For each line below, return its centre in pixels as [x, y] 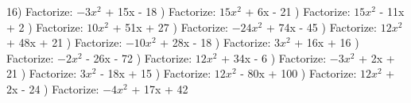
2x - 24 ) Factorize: [53, 88]
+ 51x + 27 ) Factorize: [170, 27]
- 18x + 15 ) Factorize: [156, 73]
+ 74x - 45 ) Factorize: [321, 27]
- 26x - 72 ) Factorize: [139, 57]
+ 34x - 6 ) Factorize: [274, 57]
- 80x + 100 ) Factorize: [299, 73]
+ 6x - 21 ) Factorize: [298, 11]
